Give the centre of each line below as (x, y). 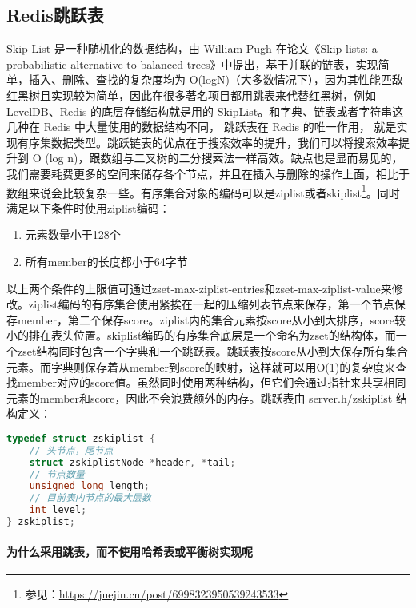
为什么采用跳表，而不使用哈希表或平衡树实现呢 (130, 551)
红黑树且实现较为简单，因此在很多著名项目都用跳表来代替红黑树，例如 (191, 95)
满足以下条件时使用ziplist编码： (88, 207)
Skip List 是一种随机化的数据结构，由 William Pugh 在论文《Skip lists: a (192, 48)
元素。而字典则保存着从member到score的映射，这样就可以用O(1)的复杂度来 (201, 366)
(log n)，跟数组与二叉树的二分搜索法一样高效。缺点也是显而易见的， (224, 158)
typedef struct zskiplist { (81, 438)
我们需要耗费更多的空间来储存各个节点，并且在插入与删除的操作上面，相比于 (208, 173)
